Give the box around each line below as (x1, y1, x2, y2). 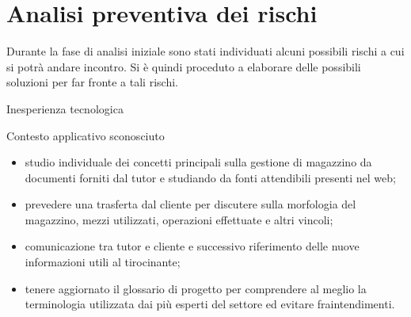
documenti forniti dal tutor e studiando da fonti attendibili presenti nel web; (25, 169, 396, 185)
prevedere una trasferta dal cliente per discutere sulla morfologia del (25, 196, 356, 212)
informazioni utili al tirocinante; (25, 254, 181, 270)
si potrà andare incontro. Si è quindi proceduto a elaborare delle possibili (6, 58, 361, 74)
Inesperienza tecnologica (6, 100, 124, 116)
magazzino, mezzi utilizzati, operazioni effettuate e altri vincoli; (25, 211, 333, 227)
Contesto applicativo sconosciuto (6, 127, 165, 143)
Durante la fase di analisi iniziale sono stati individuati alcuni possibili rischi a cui (6, 43, 405, 59)
